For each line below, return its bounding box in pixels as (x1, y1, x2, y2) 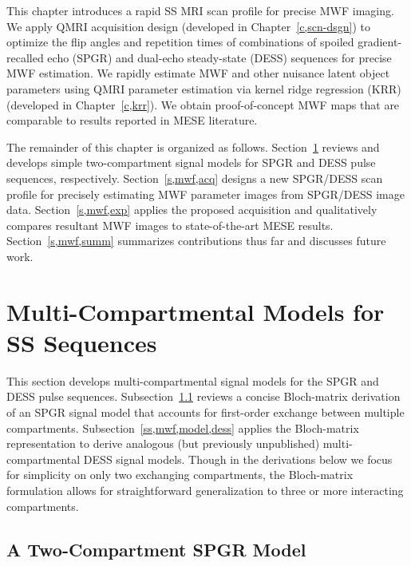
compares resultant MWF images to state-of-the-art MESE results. (6, 216, 334, 233)
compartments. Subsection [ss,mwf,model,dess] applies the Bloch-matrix (6, 419, 359, 436)
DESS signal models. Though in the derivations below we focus (83, 450, 393, 467)
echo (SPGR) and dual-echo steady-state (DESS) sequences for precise (47, 49, 392, 65)
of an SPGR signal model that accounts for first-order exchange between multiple (6, 404, 405, 420)
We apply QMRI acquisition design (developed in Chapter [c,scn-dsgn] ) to (6, 18, 370, 34)
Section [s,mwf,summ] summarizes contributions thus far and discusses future (6, 232, 386, 249)
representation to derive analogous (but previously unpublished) (6, 435, 320, 452)
